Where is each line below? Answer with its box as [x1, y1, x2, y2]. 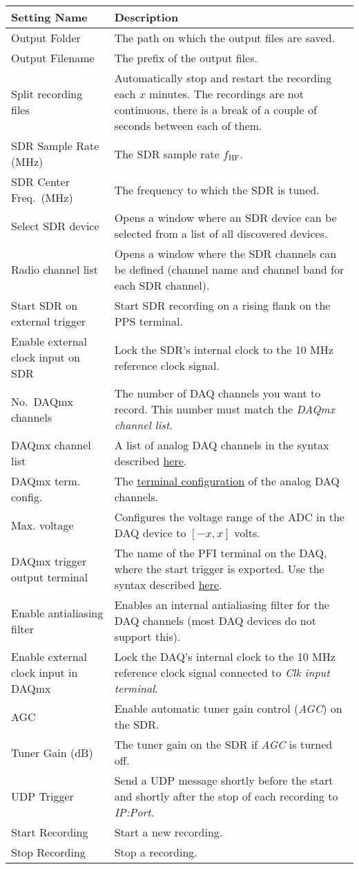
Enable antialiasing [11, 604, 104, 621]
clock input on [11, 349, 81, 365]
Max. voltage [11, 516, 74, 533]
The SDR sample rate [114, 145, 220, 162]
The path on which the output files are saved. [114, 30, 335, 46]
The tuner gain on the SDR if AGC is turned [114, 736, 333, 752]
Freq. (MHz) [11, 189, 73, 205]
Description [114, 9, 179, 25]
